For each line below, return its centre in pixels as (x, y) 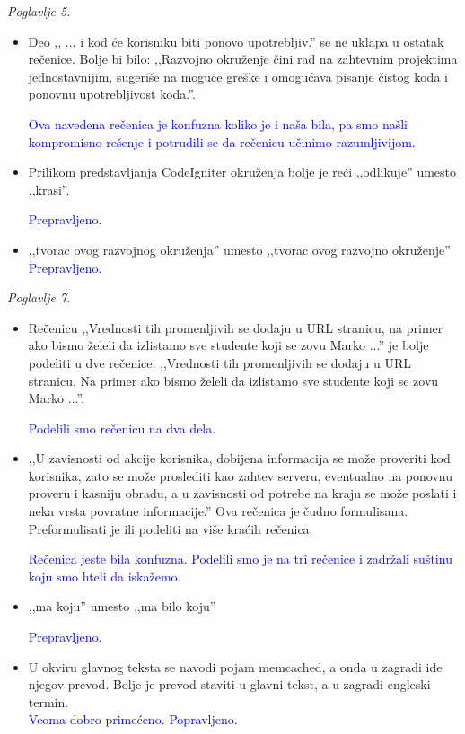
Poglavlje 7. (39, 297)
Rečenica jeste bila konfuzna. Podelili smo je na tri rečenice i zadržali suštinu (240, 559)
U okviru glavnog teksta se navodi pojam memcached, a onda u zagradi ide (235, 666)
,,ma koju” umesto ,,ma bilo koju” (122, 606)
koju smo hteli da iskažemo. (105, 576)
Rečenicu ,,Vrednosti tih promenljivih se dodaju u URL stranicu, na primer (236, 327)
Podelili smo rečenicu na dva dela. (122, 428)
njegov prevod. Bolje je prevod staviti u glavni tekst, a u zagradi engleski (229, 684)
